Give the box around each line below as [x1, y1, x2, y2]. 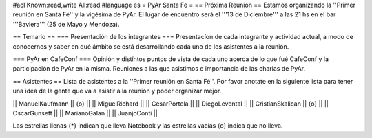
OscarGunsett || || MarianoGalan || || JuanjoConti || [12, 108, 158, 117]
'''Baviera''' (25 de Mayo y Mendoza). [12, 20, 120, 28]
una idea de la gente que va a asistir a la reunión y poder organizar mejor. [12, 87, 222, 95]
